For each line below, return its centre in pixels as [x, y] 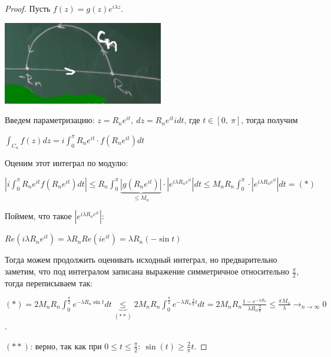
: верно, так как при [66, 346]
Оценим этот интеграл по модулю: [67, 163]
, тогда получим [269, 120]
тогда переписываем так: [49, 282]
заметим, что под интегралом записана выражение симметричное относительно [147, 271]
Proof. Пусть [28, 8]
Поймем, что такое [38, 216]
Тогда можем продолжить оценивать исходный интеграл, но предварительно [141, 260]
